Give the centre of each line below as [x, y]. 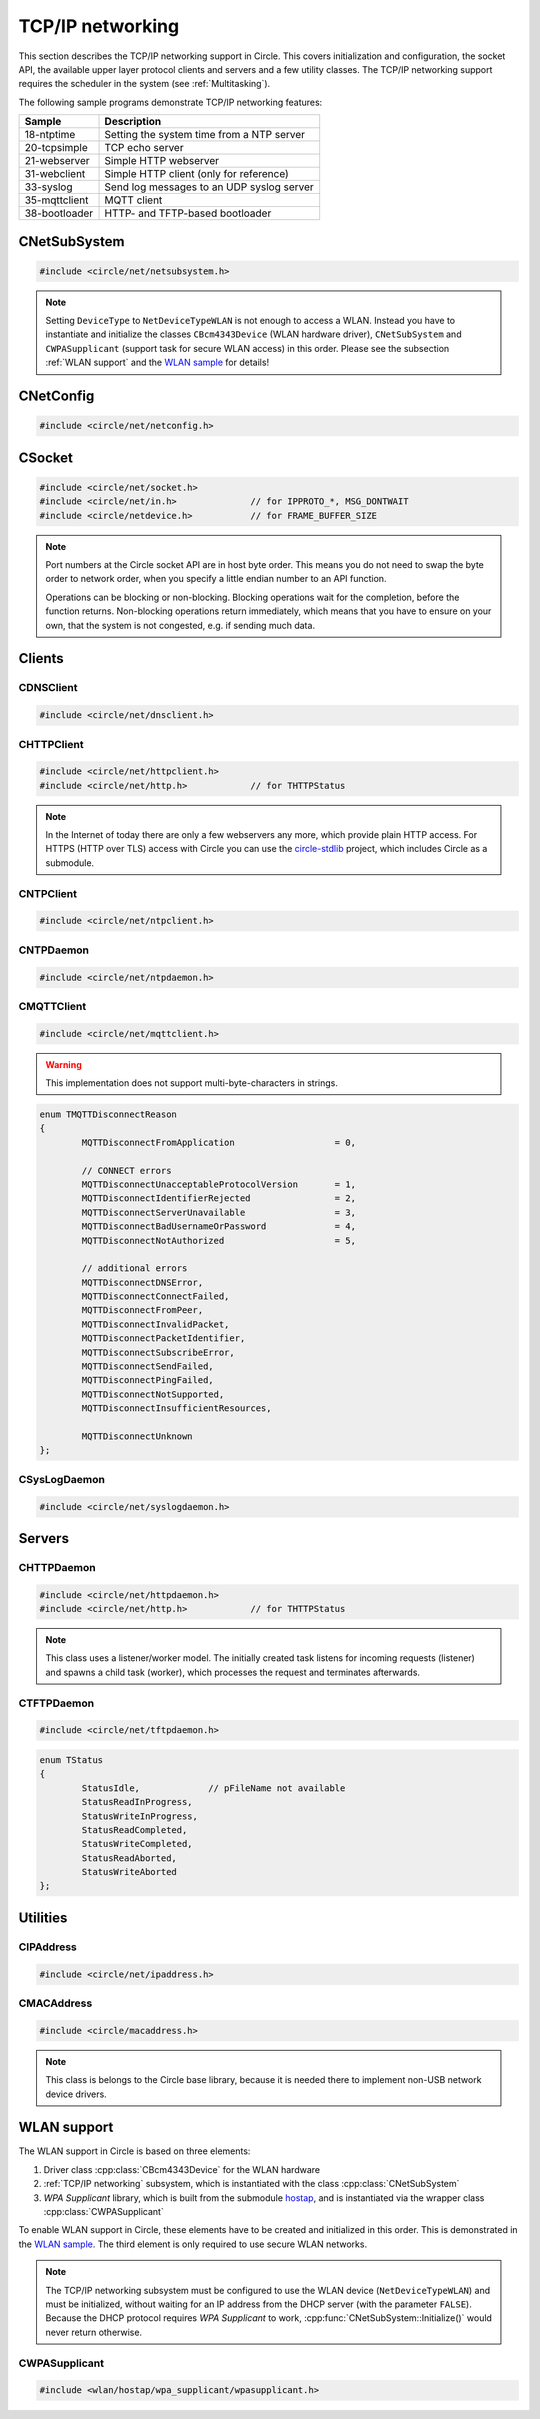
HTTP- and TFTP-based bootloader [188, 213]
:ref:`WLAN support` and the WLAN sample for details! [157, 362]
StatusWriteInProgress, [140, 1816]
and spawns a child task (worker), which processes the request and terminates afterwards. [232, 1672]
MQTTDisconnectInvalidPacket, [155, 1324]
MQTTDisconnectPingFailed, [147, 1380]
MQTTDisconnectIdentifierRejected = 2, [219, 1198]
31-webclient [55, 174]
